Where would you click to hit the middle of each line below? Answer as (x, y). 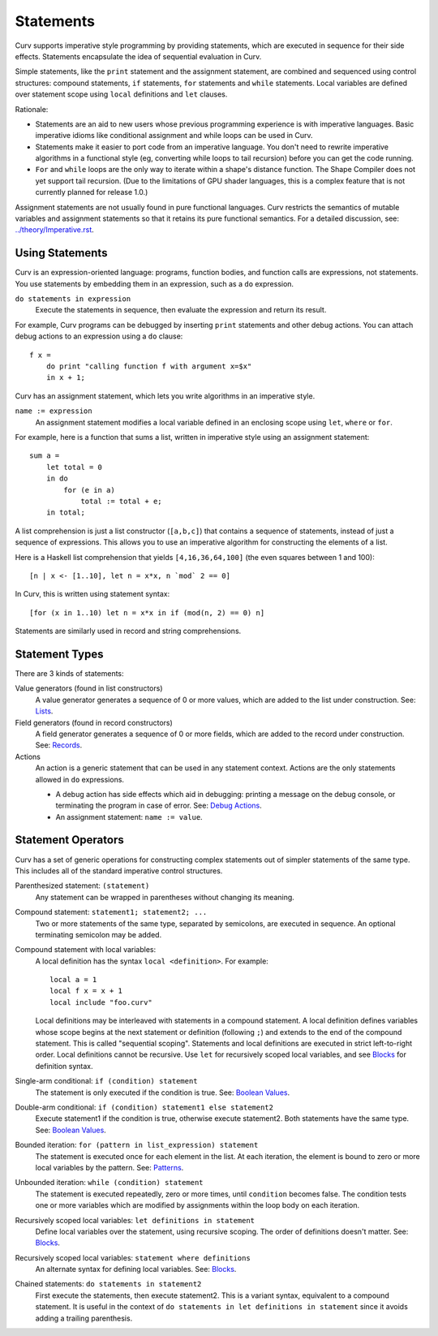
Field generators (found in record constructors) (94, 722)
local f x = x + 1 (86, 991)
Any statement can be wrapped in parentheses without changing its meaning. (165, 897)
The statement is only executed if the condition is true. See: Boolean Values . (163, 1093)
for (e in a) (89, 490)
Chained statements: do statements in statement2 (108, 1284)
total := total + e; (121, 501)
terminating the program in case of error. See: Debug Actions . (159, 806)
